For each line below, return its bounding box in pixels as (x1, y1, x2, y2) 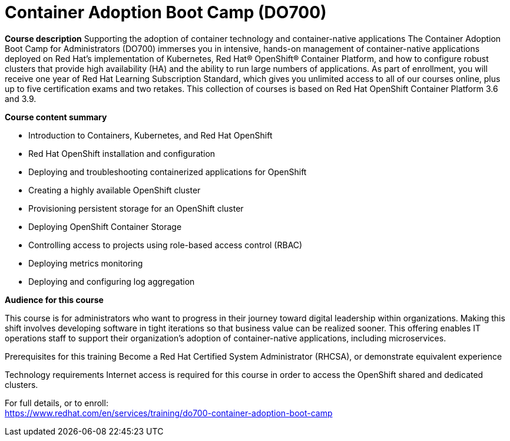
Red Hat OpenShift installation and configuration (28, 148, 216, 159)
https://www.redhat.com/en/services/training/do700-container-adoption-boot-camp (5, 407, 333, 418)
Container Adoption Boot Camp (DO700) (5, 2, 327, 22)
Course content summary (5, 111, 107, 122)
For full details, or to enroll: (5, 397, 108, 408)
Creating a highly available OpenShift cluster (28, 185, 201, 195)
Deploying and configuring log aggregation (28, 276, 195, 287)
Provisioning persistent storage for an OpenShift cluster (28, 203, 244, 213)
